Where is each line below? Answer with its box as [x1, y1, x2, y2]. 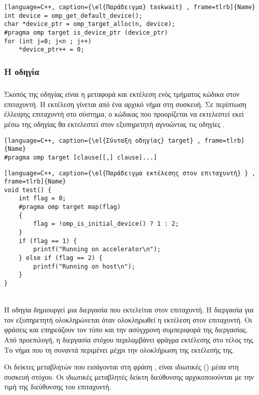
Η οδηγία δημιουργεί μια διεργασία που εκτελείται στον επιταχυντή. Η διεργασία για [4, 304, 253, 315]
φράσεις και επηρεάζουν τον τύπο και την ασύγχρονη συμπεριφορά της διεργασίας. [4, 324, 248, 335]
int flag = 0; [18, 195, 66, 202]
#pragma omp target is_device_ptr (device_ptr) [4, 29, 168, 36]
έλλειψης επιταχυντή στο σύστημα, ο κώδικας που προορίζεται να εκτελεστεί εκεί [4, 109, 244, 119]
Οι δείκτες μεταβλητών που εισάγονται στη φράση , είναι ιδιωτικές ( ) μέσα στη [4, 361, 239, 372]
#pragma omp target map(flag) [18, 203, 121, 211]
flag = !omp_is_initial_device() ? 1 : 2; [33, 220, 179, 228]
